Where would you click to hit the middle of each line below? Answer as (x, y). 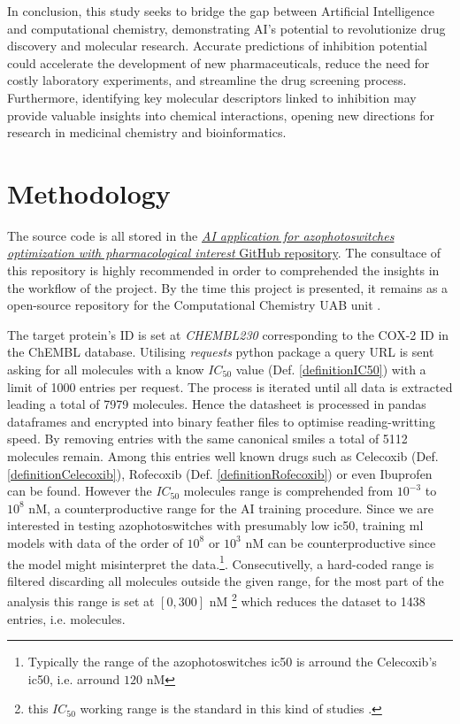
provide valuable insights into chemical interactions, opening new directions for (221, 115)
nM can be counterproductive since (341, 542)
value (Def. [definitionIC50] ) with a (331, 370)
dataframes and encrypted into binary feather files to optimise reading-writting (221, 421)
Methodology (89, 193)
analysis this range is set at (81, 601)
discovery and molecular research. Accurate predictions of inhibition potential (217, 46)
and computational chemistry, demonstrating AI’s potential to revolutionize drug (226, 28)
